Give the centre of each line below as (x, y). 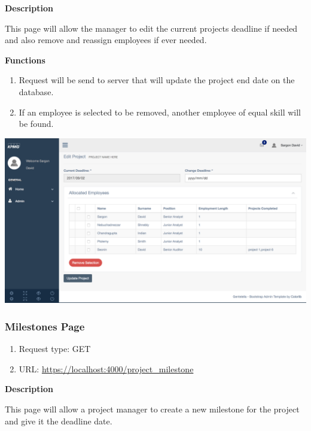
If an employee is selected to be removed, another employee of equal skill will (160, 112)
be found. (36, 124)
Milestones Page (45, 326)
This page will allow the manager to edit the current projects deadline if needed (151, 28)
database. (36, 91)
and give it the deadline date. (59, 421)
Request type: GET (55, 349)
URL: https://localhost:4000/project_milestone (106, 368)
